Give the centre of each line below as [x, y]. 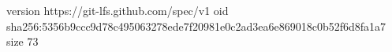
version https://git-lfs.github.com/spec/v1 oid [118, 10]
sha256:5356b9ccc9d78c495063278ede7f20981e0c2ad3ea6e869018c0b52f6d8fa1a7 [196, 26]
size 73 [22, 41]
